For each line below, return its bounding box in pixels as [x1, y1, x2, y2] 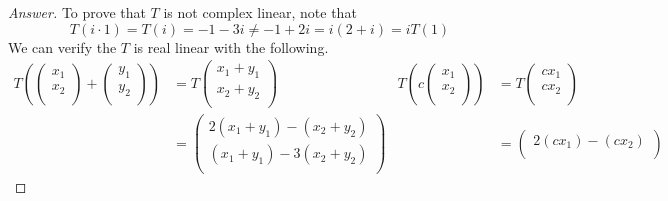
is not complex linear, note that [163, 2, 357, 22]
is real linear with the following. [133, 36, 329, 57]
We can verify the [8, 36, 117, 57]
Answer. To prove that [8, 2, 146, 22]
